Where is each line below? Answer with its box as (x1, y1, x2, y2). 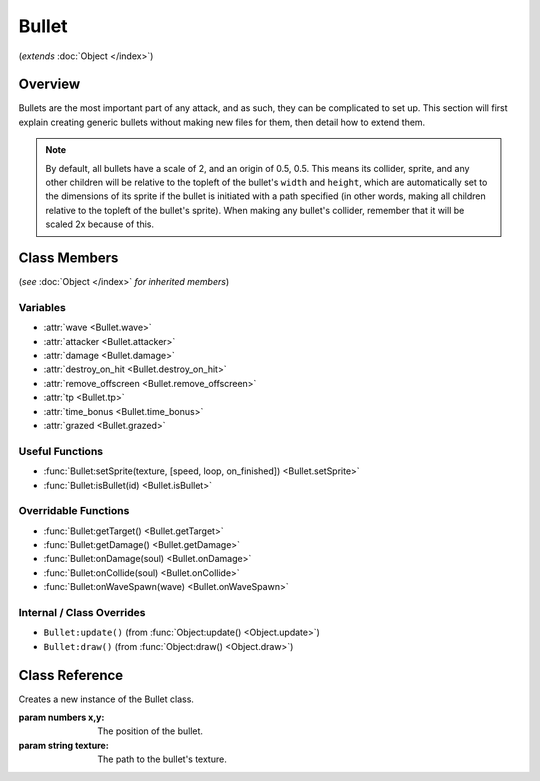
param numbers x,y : (18, 711, 105, 724)
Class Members (18, 250, 119, 266)
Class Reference (18, 666, 124, 684)
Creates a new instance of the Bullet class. (18, 693, 195, 705)
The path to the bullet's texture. (97, 753, 227, 765)
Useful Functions (18, 444, 104, 458)
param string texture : (18, 739, 109, 751)
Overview (18, 76, 81, 93)
